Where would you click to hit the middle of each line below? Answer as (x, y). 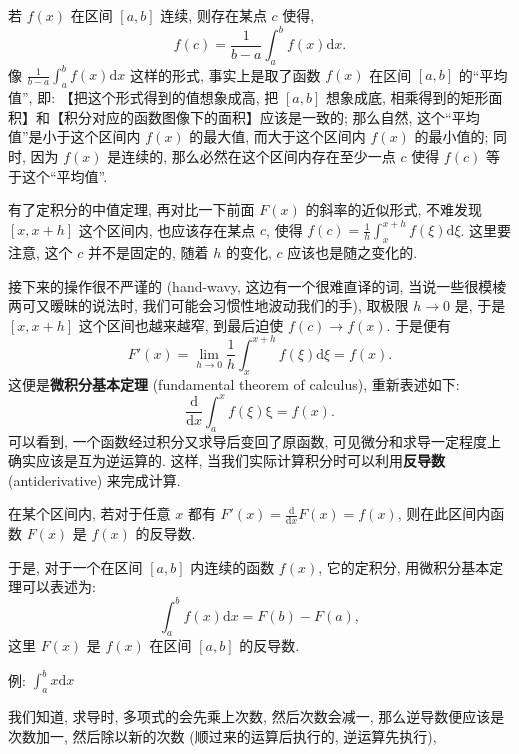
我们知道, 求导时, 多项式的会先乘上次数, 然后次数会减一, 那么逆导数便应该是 (256, 716)
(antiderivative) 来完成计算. (94, 479)
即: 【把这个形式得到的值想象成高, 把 (158, 97)
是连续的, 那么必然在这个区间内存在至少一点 (251, 155)
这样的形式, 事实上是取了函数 (225, 74)
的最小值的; (451, 136)
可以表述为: (58, 586)
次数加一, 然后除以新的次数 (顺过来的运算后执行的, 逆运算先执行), (222, 735)
